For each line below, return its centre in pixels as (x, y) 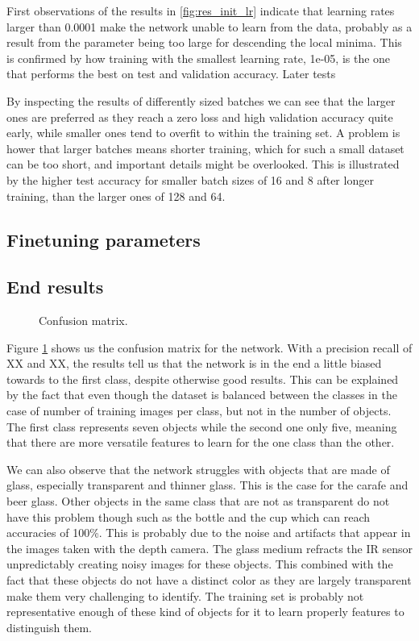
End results (55, 287)
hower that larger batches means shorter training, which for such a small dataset (205, 148)
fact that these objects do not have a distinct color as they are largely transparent (209, 580)
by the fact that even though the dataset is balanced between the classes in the (202, 395)
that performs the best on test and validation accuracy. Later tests (171, 74)
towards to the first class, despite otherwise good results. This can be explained (203, 379)
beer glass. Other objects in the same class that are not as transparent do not (198, 501)
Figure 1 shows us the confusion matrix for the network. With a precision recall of (209, 347)
